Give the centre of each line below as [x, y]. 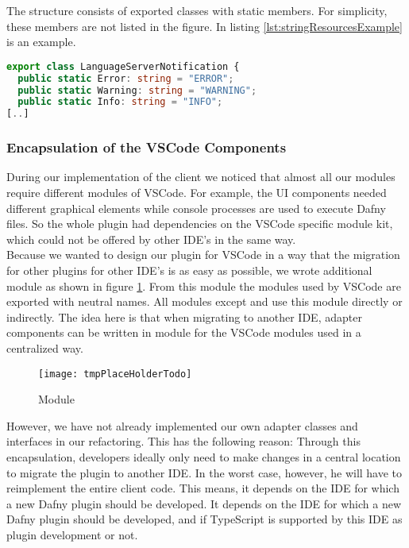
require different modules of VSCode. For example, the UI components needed [197, 192]
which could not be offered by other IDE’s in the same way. [151, 239]
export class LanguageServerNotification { [123, 66]
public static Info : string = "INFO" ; [120, 102]
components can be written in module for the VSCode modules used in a [184, 332]
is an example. [41, 42]
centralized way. [45, 347]
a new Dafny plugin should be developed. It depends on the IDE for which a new [204, 503]
